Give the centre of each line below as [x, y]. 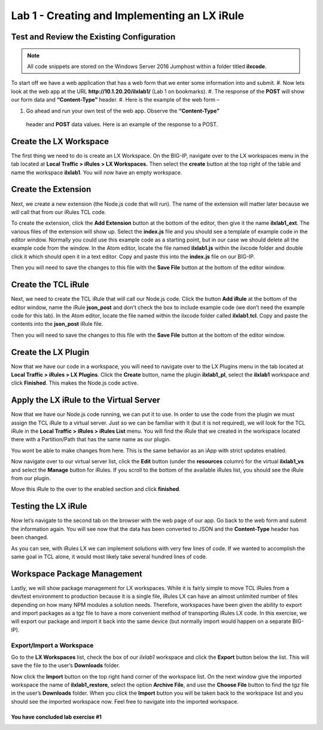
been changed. [30, 537]
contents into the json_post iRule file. [57, 324]
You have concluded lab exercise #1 [56, 717]
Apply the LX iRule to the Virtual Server [86, 400]
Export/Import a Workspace [52, 645]
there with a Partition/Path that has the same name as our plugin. [91, 439]
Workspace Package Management [77, 574]
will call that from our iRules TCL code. [59, 212]
